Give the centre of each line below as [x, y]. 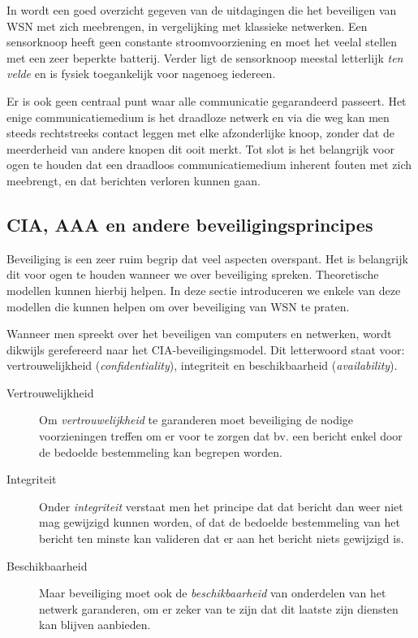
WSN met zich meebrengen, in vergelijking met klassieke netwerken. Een [187, 26]
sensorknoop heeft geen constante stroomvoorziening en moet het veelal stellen [202, 42]
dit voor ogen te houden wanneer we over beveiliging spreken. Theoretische [193, 274]
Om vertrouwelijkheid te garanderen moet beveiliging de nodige [196, 420]
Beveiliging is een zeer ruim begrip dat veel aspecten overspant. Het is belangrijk [207, 258]
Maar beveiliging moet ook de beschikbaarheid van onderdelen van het [213, 593]
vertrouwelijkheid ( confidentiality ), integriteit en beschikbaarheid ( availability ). [202, 365]
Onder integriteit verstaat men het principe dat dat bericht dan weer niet [221, 506]
